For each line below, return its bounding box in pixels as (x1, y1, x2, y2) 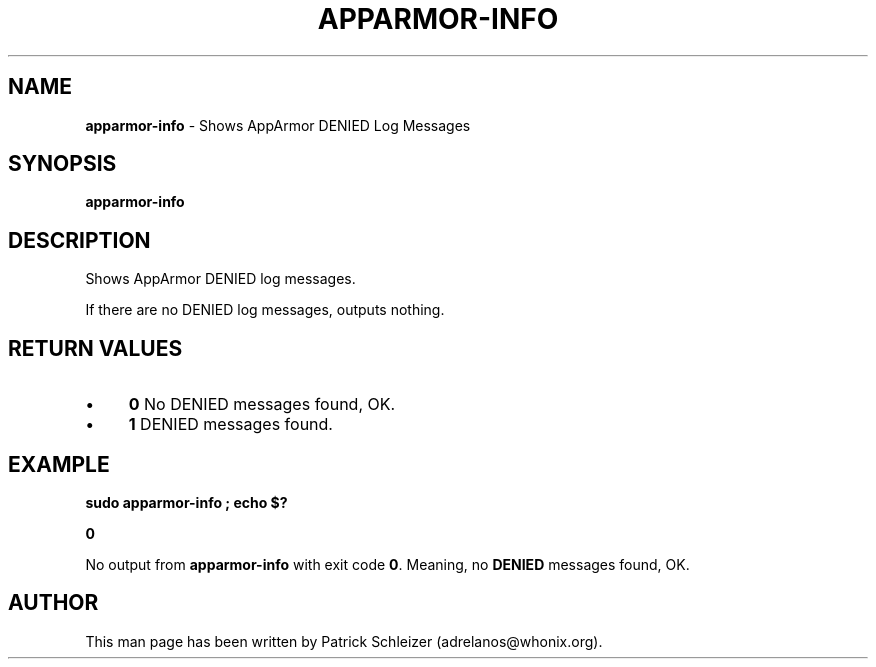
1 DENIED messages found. (128, 414, 333, 435)
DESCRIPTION (8, 227, 151, 253)
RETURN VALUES (8, 335, 183, 361)
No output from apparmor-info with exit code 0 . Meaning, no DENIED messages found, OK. (85, 555, 690, 573)
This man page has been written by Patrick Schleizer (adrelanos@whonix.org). (85, 632, 603, 650)
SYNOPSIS (8, 151, 117, 177)
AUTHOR (8, 590, 99, 616)
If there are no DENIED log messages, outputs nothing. (85, 301, 445, 319)
